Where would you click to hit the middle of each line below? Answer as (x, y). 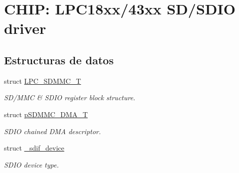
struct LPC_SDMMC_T (43, 81)
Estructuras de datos (59, 60)
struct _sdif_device (34, 148)
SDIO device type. (31, 164)
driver (25, 28)
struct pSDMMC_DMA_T (46, 114)
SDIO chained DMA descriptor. (53, 131)
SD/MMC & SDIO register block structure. (70, 97)
